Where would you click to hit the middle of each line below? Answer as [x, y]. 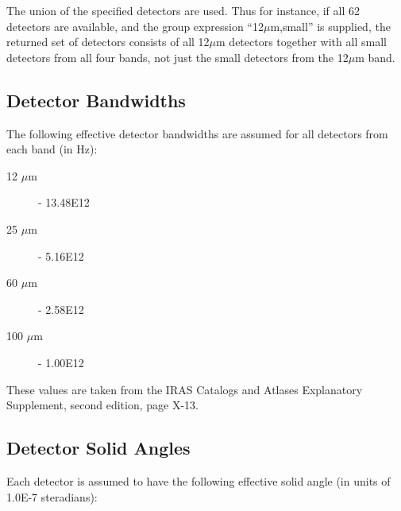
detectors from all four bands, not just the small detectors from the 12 [177, 57]
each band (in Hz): [52, 149]
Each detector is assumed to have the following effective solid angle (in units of [199, 480]
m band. [375, 57]
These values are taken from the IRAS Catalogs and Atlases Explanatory [185, 389]
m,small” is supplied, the [330, 26]
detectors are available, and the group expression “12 [135, 26]
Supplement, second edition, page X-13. [102, 405]
